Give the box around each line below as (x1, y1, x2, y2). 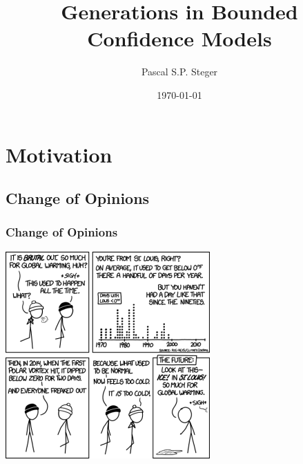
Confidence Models (87, 24, 272, 53)
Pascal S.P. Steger (141, 64, 218, 79)
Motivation (6, 140, 113, 168)
